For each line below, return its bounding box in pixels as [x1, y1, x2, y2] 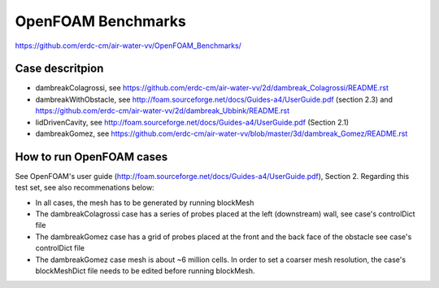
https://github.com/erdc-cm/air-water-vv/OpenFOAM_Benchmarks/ [15, 41, 241, 50]
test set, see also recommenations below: [15, 183, 154, 193]
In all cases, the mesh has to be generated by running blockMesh [35, 198, 254, 207]
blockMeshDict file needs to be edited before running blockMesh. [35, 266, 255, 276]
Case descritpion [15, 62, 104, 76]
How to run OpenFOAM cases [15, 150, 168, 164]
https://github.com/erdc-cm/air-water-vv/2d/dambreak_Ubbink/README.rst [35, 106, 290, 116]
